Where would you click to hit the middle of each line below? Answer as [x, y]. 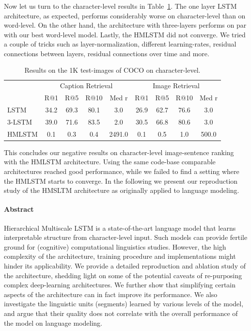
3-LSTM [20, 121]
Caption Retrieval [86, 86]
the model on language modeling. [53, 323]
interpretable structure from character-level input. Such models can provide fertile [126, 237]
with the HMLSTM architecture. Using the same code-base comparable [110, 162]
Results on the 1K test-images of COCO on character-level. [112, 70]
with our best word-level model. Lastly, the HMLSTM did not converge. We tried [125, 34]
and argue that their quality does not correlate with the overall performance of [121, 313]
